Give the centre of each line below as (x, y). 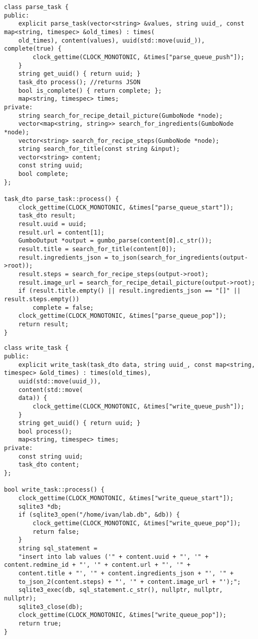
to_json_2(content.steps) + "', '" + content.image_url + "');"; (130, 582)
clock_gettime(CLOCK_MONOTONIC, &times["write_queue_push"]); (139, 406)
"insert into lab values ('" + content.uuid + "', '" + (113, 557)
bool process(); (45, 431)
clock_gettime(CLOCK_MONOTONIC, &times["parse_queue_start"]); (126, 207)
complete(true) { (33, 49)
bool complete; (43, 174)
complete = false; (63, 307)
